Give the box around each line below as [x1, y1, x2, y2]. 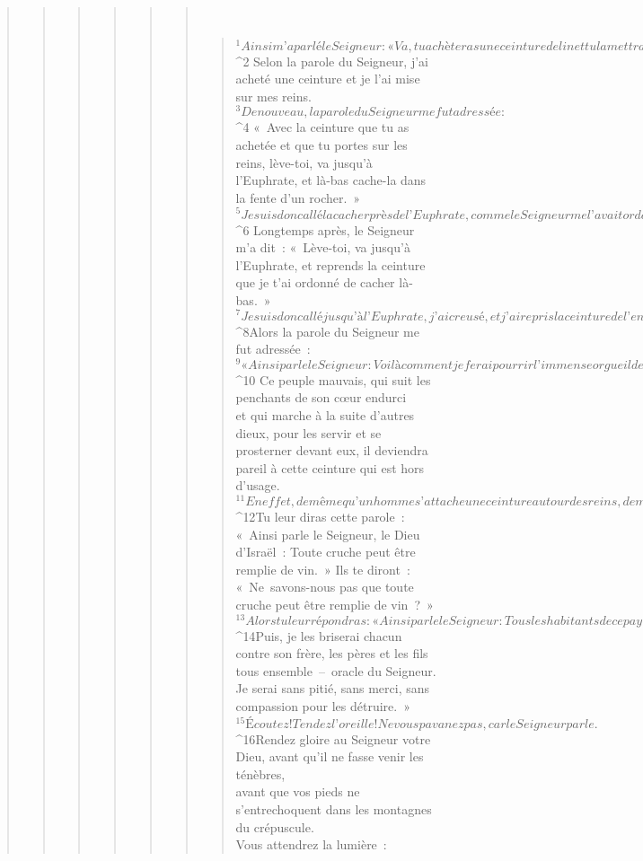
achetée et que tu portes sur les [235, 136, 408, 154]
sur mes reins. [235, 86, 312, 105]
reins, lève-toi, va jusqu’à [235, 153, 373, 171]
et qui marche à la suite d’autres [235, 406, 415, 424]
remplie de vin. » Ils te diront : [235, 559, 410, 578]
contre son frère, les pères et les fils [235, 644, 428, 663]
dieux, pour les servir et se [235, 423, 382, 442]
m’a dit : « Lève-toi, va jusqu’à [235, 238, 410, 257]
